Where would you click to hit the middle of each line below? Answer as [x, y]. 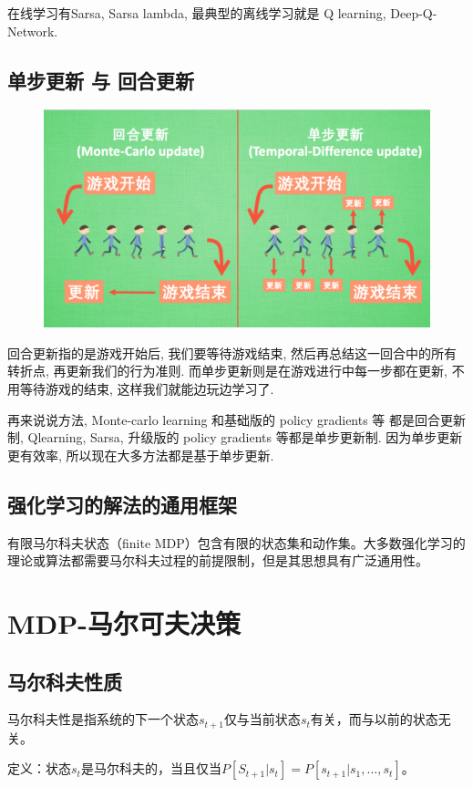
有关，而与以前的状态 [374, 719]
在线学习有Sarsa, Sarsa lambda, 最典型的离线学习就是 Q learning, [197, 13]
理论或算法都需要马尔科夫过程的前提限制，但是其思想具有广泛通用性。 [218, 560]
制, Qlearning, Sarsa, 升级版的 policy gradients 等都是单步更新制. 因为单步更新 [235, 437]
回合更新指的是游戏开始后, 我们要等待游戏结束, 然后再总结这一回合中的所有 [232, 352]
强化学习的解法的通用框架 [122, 504]
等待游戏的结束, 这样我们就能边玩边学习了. [147, 389]
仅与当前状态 [262, 719]
